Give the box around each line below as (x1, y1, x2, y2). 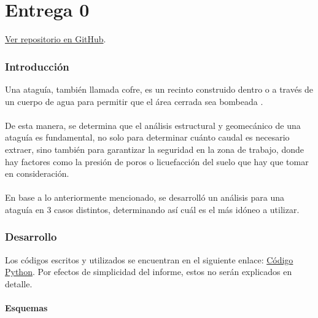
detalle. (5, 277, 33, 290)
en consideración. (5, 167, 69, 180)
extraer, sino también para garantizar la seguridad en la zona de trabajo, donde (5, 142, 304, 155)
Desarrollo (5, 229, 57, 244)
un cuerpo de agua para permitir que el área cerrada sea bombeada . (5, 95, 263, 107)
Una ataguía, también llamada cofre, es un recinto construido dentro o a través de (5, 82, 314, 95)
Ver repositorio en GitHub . (5, 33, 106, 45)
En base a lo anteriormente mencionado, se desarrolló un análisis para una (5, 191, 284, 204)
